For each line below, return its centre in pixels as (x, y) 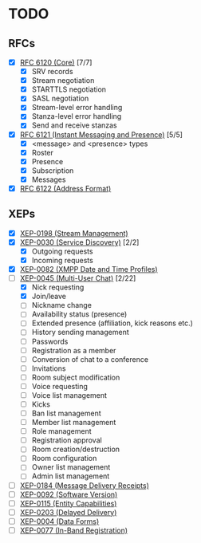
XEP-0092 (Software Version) (69, 494)
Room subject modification (76, 377)
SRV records (52, 72)
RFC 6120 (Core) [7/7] (56, 62)
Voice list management (69, 395)
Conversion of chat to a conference (90, 359)
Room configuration (64, 458)
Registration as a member (74, 350)
